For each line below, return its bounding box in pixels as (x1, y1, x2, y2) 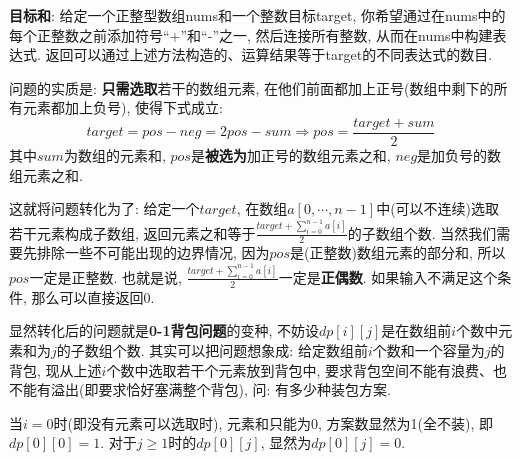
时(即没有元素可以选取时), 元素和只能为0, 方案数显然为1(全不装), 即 (53, 412, 493, 433)
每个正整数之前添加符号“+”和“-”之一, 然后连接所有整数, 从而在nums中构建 (9, 24, 493, 45)
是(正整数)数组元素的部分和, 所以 (289, 242, 506, 263)
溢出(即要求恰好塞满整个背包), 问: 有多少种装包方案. (50, 379, 391, 400)
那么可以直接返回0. (31, 286, 155, 307)
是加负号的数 (417, 145, 502, 166)
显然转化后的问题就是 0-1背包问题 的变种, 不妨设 (9, 320, 320, 341)
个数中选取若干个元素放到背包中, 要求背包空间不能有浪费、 (106, 359, 493, 380)
